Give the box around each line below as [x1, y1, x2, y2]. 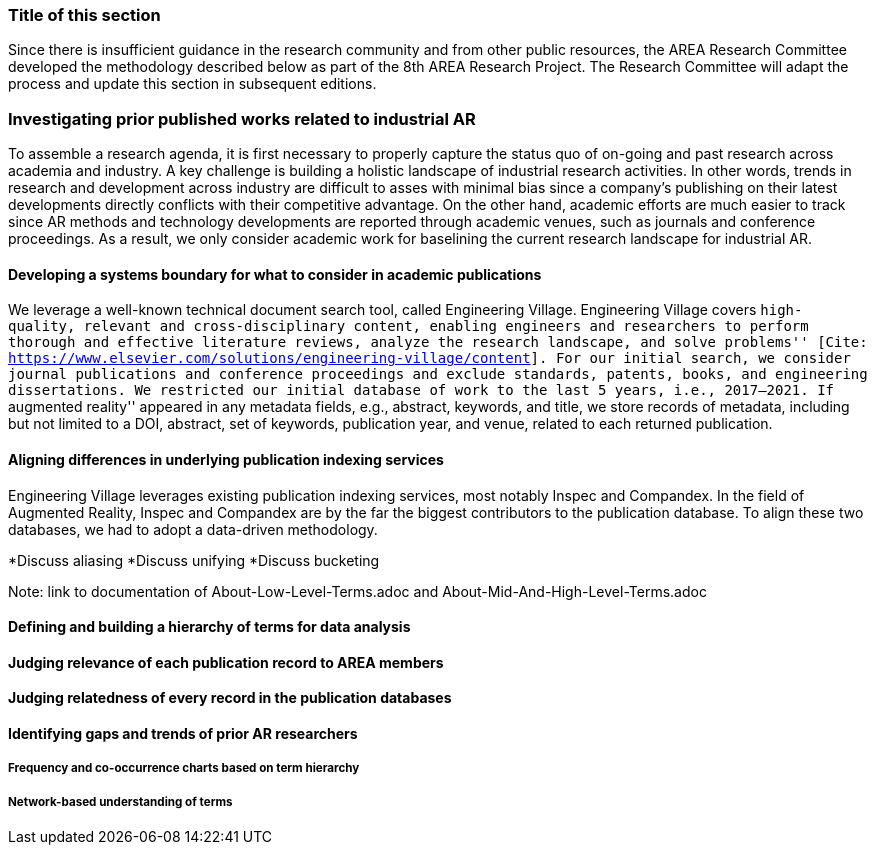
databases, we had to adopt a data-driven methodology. [8, 520, 378, 538]
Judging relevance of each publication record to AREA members [8, 653, 444, 671]
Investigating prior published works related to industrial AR [8, 108, 476, 129]
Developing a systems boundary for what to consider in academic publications [8, 265, 542, 283]
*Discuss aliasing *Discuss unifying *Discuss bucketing [8, 551, 380, 569]
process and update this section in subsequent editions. [8, 75, 377, 93]
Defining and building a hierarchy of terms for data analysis [8, 618, 411, 636]
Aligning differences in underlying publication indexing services [8, 450, 444, 468]
